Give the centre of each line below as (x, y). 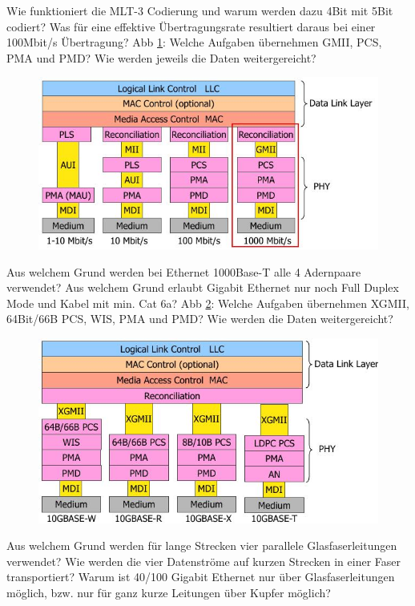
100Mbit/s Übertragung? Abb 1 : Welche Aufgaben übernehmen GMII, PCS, (194, 42)
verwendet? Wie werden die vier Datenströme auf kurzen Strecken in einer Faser (203, 561)
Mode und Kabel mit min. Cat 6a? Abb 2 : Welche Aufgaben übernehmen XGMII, (208, 303)
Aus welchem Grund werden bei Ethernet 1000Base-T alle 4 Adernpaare (184, 271)
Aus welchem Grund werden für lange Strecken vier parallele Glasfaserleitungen (202, 545)
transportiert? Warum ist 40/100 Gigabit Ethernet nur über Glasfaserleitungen (201, 577)
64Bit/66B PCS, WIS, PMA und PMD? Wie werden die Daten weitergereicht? (200, 319)
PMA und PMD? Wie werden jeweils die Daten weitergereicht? (161, 57)
